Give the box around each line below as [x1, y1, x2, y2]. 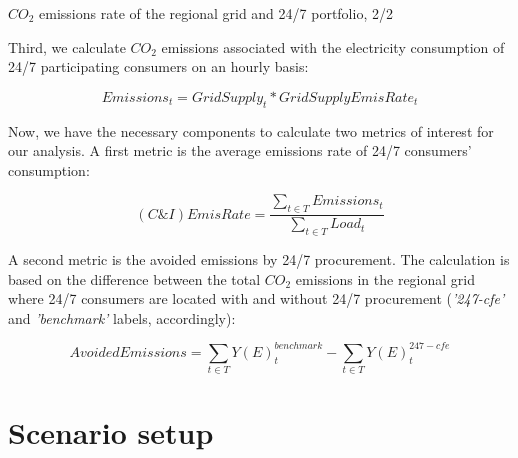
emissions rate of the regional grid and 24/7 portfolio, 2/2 [39, 3, 393, 23]
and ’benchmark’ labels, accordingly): [8, 307, 236, 328]
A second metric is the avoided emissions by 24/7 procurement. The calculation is [8, 248, 510, 269]
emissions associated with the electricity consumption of [161, 36, 505, 57]
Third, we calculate [8, 36, 126, 57]
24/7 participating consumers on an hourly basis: [8, 56, 309, 77]
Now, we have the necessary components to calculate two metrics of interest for [8, 120, 494, 141]
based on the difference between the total [8, 268, 261, 289]
